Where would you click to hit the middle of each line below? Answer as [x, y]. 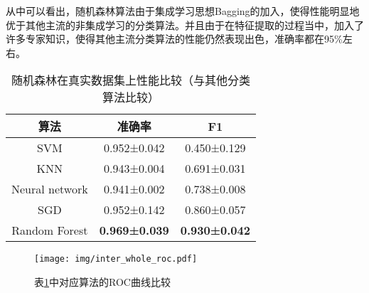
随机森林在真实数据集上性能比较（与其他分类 [130, 80]
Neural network [50, 189]
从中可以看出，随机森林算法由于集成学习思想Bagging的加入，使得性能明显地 [183, 11]
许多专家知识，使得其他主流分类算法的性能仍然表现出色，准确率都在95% [174, 39]
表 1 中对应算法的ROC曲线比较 [102, 282]
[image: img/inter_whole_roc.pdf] [116, 259]
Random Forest [50, 230]
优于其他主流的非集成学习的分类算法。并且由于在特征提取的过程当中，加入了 [185, 25]
